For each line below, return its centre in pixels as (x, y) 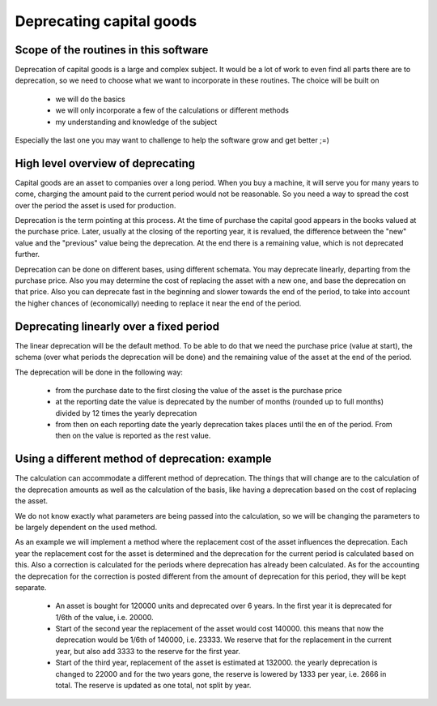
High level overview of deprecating (105, 163)
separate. (31, 587)
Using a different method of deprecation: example (143, 459)
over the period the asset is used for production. (95, 205)
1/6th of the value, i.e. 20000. (104, 617)
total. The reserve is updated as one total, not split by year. (153, 686)
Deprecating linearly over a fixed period (117, 326)
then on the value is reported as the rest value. (133, 436)
